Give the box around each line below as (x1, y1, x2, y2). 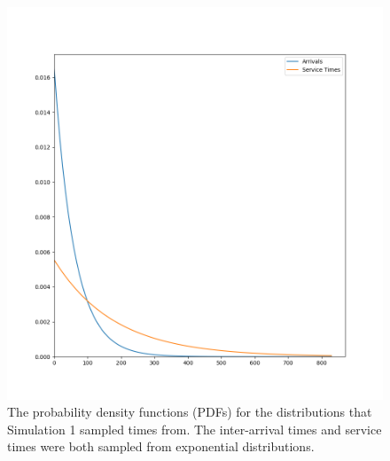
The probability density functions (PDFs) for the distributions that (7, 402, 372, 421)
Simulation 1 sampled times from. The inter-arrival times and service (7, 419, 382, 438)
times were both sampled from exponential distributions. (7, 437, 315, 456)
